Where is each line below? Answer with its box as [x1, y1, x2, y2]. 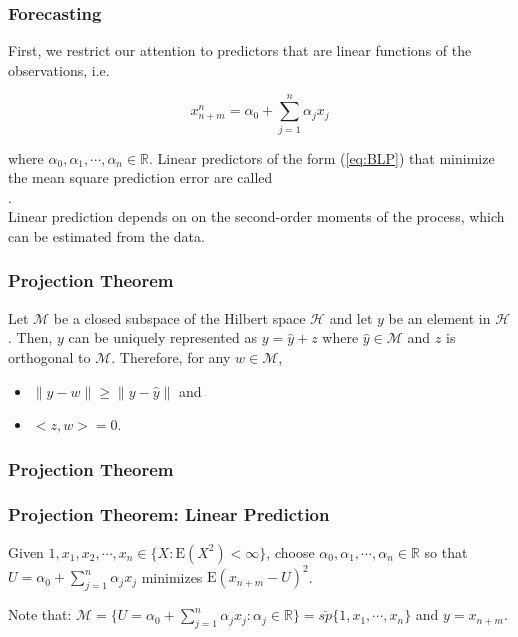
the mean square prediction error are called [8, 167, 273, 188]
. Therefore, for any [111, 346, 231, 367]
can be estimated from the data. [8, 225, 205, 246]
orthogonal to [8, 346, 91, 367]
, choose [266, 541, 315, 562]
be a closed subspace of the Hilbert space [53, 307, 306, 328]
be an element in [388, 307, 491, 328]
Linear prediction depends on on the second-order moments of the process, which [8, 206, 505, 227]
